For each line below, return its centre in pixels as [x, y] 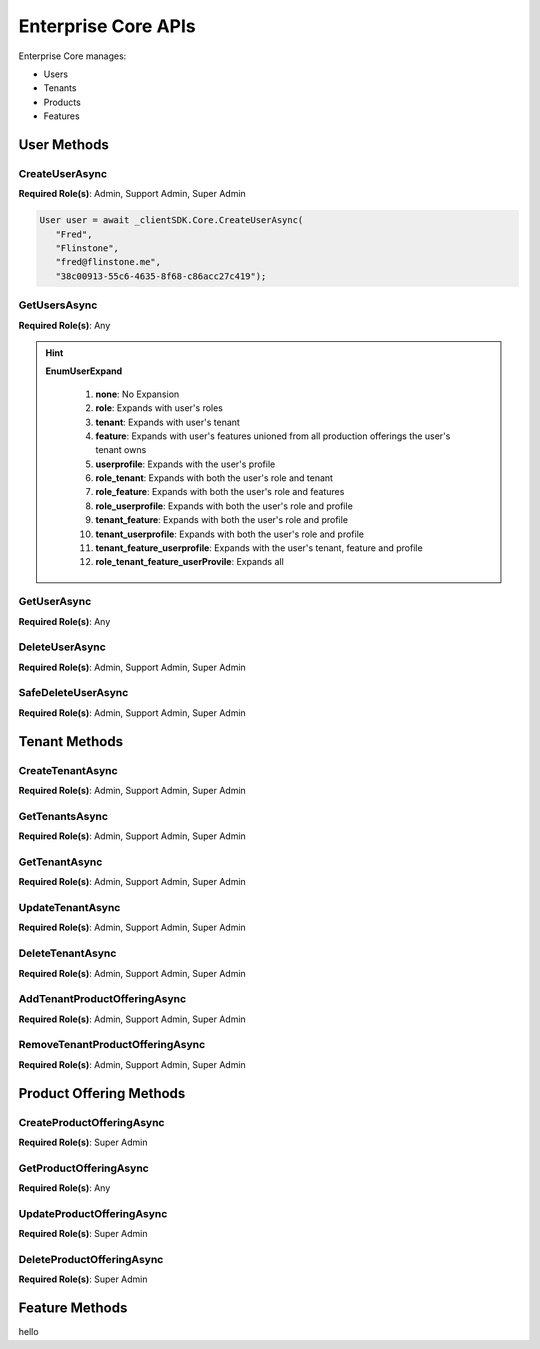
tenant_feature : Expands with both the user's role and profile [222, 520]
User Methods [63, 144]
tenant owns [121, 450]
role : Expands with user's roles [159, 408]
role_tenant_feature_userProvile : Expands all [189, 562]
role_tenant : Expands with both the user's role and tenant [214, 478]
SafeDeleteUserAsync [73, 693]
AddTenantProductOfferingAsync [102, 999]
